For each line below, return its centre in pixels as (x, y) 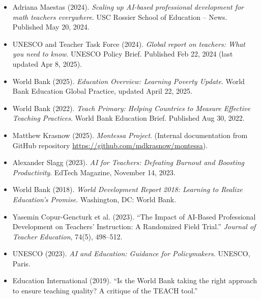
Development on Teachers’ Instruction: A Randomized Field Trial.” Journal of (134, 226)
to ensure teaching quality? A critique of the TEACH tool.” (105, 291)
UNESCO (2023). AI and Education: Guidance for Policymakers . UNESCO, (131, 253)
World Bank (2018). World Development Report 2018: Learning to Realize (127, 189)
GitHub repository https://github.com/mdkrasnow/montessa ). (110, 145)
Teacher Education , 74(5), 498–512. (67, 236)
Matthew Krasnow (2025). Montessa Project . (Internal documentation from (130, 135)
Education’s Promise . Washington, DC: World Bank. (94, 199)
